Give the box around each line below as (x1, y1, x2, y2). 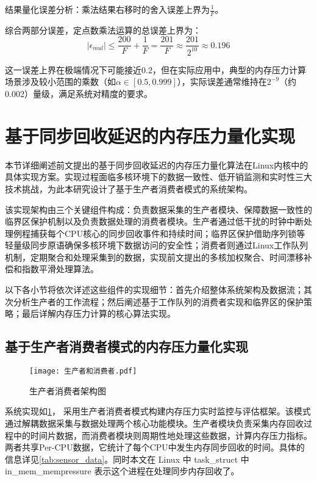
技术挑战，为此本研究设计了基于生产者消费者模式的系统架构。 (5, 182, 252, 195)
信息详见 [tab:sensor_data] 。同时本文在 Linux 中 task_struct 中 (5, 452, 249, 465)
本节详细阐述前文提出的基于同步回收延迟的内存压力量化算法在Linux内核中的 (5, 158, 308, 171)
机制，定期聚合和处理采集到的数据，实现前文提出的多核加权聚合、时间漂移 (5, 250, 304, 263)
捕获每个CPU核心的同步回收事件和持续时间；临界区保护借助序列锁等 (30, 226, 305, 239)
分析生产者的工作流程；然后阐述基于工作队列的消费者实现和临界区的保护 (13, 295, 304, 308)
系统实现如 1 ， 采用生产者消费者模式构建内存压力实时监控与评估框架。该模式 (5, 405, 311, 418)
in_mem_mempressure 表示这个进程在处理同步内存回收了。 (5, 465, 240, 477)
